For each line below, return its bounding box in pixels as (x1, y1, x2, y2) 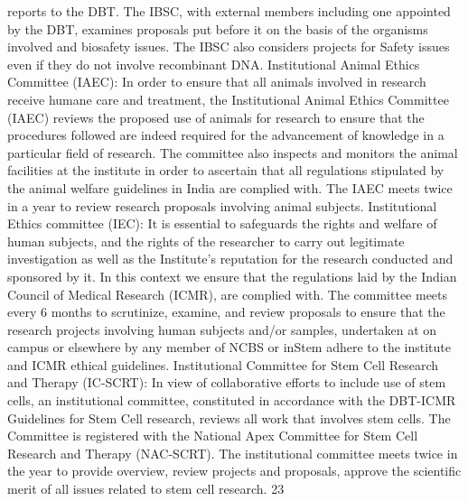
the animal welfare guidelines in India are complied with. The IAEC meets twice (7, 178, 453, 197)
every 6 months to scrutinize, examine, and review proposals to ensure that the (7, 302, 445, 321)
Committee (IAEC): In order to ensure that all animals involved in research (7, 72, 426, 91)
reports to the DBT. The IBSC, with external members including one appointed (7, 2, 451, 20)
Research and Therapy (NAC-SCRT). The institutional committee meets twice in (7, 443, 458, 462)
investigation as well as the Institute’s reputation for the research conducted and (7, 249, 454, 268)
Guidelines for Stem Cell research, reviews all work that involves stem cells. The (7, 408, 451, 427)
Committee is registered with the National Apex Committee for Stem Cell (7, 426, 418, 445)
